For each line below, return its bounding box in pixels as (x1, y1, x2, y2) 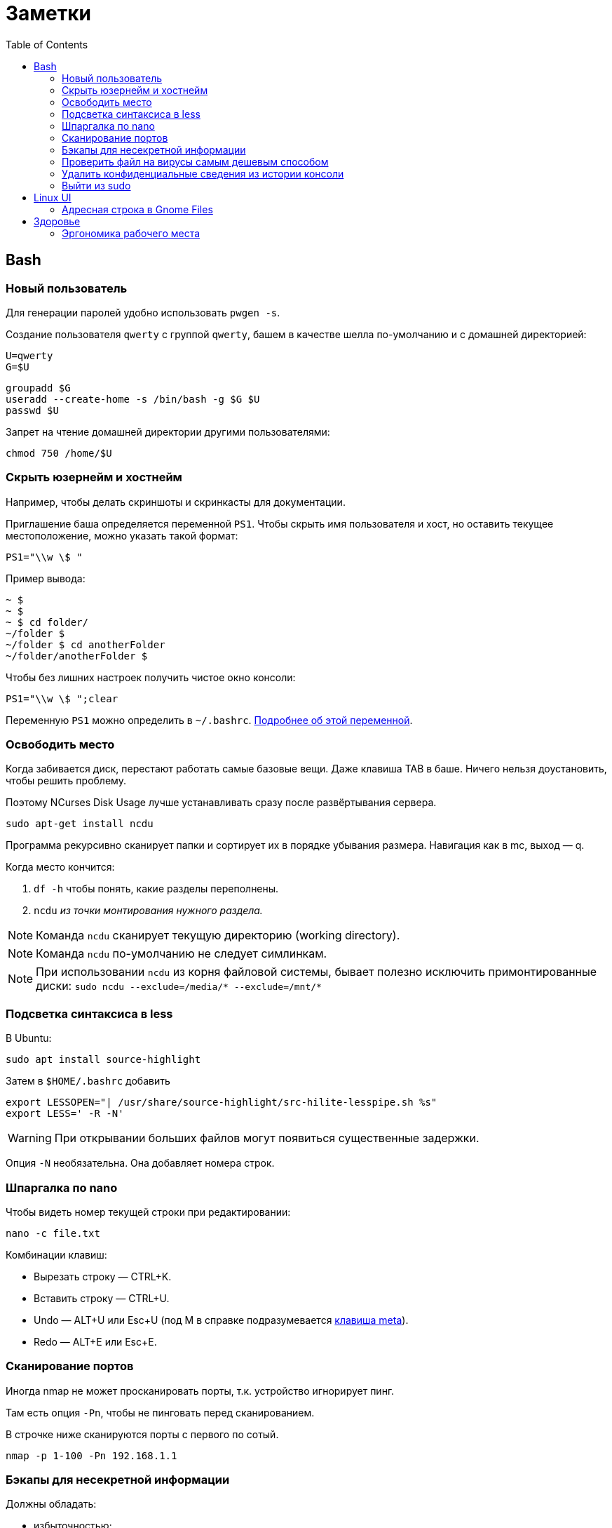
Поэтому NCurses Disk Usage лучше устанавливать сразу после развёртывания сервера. (6, 796, 437, 809)
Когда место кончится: (6, 861, 115, 873)
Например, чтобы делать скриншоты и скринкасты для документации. (6, 495, 346, 508)
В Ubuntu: (6, 1032, 52, 1045)
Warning (8, 1131, 52, 1146)
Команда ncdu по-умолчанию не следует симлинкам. (36, 946, 327, 961)
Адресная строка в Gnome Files (62, 203, 213, 215)
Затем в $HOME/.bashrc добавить (6, 1075, 170, 1087)
